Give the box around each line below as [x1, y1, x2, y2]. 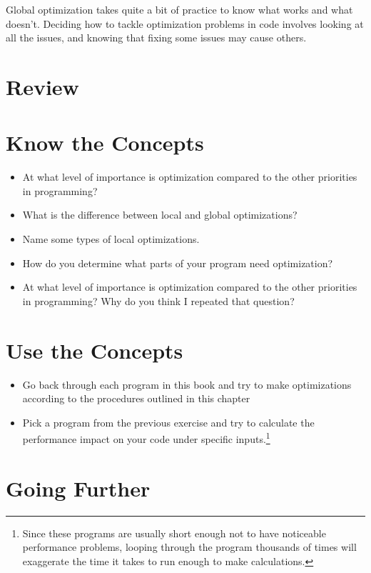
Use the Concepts [6, 335, 183, 364]
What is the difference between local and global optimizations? [22, 207, 298, 222]
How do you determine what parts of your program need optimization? [22, 255, 333, 270]
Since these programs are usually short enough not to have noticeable [22, 525, 326, 540]
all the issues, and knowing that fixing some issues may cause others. [6, 30, 307, 45]
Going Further [6, 473, 151, 502]
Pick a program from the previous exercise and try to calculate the [22, 414, 315, 429]
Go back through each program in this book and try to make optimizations [22, 377, 352, 392]
